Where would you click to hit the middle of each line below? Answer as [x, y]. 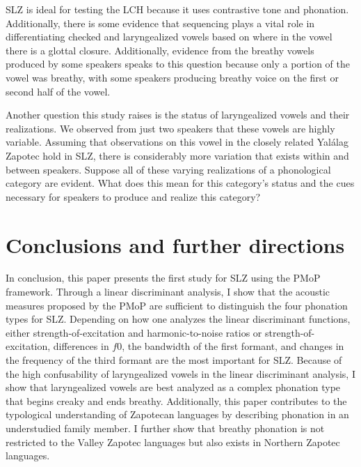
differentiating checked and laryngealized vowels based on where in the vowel [169, 37]
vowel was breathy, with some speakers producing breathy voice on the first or [172, 77]
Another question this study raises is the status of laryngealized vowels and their [178, 115]
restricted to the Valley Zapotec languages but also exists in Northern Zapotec [173, 442]
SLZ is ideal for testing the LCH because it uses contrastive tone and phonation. [177, 9]
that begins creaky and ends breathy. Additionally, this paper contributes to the [176, 400]
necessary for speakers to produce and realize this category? [133, 196]
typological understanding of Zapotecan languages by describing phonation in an [177, 414]
